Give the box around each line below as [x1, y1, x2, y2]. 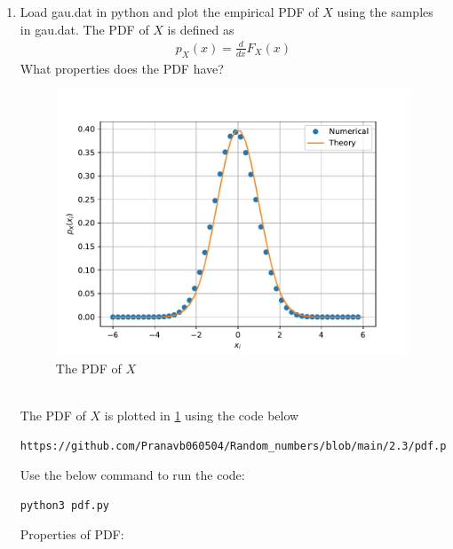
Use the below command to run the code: [20, 466, 245, 484]
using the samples [337, 3, 433, 20]
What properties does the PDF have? [20, 59, 224, 77]
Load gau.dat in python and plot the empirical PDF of [20, 3, 319, 20]
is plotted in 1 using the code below [104, 406, 299, 425]
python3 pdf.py [20, 498, 110, 512]
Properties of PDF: [20, 525, 124, 544]
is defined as [167, 20, 234, 38]
